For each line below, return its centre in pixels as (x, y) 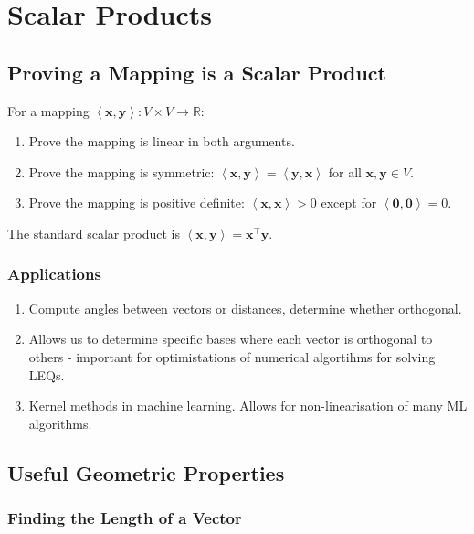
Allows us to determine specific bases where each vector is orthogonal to (231, 339)
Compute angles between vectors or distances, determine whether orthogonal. (245, 308)
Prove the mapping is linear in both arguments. (162, 141)
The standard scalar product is (94, 233)
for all (345, 171)
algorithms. (60, 423)
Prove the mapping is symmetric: (121, 171)
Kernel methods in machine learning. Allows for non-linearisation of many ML (248, 406)
